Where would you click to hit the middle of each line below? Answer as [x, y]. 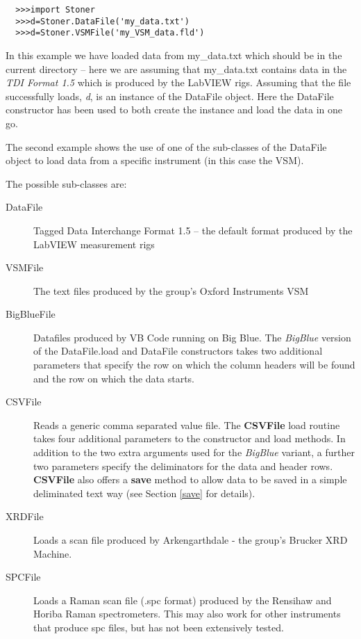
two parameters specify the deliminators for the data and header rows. [183, 466]
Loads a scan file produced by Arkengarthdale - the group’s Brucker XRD [191, 540]
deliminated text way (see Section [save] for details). [144, 493]
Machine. [53, 553]
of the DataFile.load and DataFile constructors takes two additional [178, 351]
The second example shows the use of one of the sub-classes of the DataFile [166, 146]
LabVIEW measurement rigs [94, 244]
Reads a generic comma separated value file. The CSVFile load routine [187, 424]
